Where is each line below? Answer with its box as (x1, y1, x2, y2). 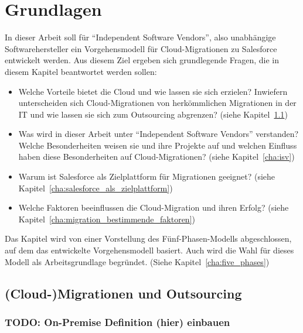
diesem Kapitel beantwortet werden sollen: (5, 65, 157, 77)
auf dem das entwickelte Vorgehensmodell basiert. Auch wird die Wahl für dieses (5, 244, 294, 256)
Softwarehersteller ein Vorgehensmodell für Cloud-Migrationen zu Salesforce (5, 42, 277, 54)
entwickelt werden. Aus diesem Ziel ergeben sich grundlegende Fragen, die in (5, 54, 279, 66)
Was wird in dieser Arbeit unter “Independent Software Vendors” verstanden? (18, 128, 299, 140)
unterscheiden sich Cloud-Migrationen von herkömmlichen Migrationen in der (18, 97, 297, 109)
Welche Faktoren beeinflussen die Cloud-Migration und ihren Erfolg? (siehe (18, 201, 289, 214)
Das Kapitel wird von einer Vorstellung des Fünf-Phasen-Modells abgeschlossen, (5, 232, 292, 245)
